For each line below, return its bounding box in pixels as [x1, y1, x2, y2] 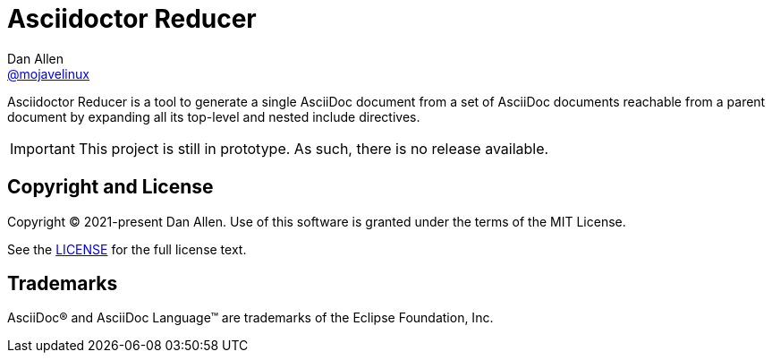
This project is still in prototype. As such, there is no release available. [78, 139, 549, 158]
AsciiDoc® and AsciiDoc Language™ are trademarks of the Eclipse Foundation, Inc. [7, 310, 494, 326]
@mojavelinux [7, 65, 89, 81]
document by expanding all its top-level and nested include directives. [7, 108, 420, 124]
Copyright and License [7, 176, 214, 199]
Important [10, 139, 75, 158]
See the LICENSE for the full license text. [7, 241, 247, 257]
